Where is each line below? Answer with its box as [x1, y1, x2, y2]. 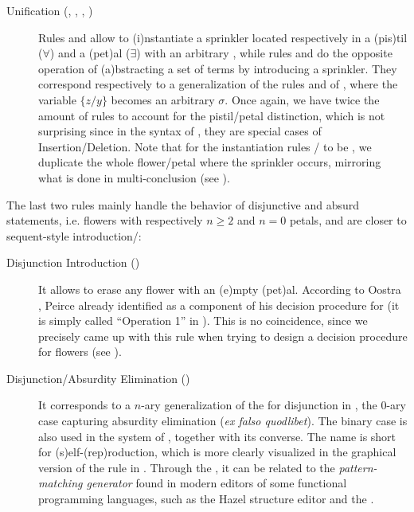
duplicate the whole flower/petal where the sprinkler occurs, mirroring [38, 154, 381, 170]
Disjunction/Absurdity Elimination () [6, 369, 190, 386]
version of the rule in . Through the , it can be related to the [38, 459, 335, 475]
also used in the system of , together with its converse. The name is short [38, 428, 396, 444]
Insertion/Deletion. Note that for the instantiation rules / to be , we [38, 138, 372, 154]
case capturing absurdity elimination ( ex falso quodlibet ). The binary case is [38, 412, 408, 429]
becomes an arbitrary [111, 91, 215, 107]
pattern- [338, 459, 377, 475]
